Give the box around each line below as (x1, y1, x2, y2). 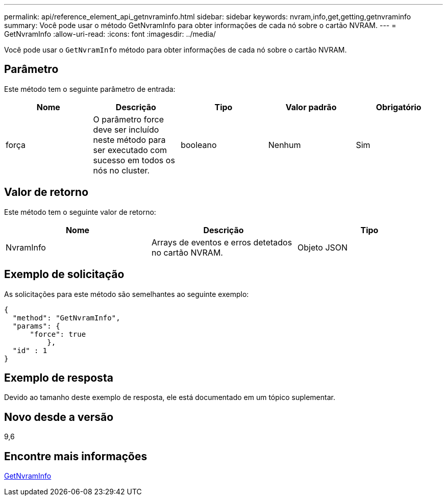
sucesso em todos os (93, 155, 175, 165)
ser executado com (93, 144, 167, 155)
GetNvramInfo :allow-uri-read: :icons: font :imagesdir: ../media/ (4, 30, 216, 38)
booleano (181, 139, 217, 150)
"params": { (12, 321, 60, 330)
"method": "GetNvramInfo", (12, 313, 120, 322)
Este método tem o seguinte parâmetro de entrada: (4, 84, 176, 93)
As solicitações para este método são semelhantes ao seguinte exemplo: (4, 289, 249, 298)
